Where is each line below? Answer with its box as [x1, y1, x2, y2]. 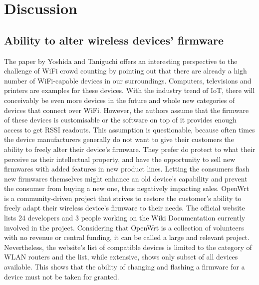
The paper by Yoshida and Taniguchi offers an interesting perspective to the [4, 55, 238, 66]
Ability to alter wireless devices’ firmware [4, 32, 224, 47]
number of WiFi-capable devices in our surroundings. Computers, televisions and [4, 75, 252, 85]
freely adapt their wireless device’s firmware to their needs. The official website [4, 202, 245, 213]
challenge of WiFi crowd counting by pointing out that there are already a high [4, 65, 247, 76]
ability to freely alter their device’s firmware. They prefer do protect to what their [4, 143, 256, 154]
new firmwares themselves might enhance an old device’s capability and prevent [4, 173, 248, 183]
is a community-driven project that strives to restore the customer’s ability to [4, 192, 242, 203]
